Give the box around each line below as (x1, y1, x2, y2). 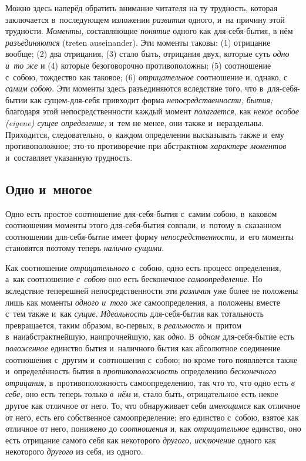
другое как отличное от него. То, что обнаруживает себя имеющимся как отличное (5, 399, 301, 412)
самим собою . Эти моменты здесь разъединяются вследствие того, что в (5, 82, 264, 94)
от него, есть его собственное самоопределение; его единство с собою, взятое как (5, 411, 299, 423)
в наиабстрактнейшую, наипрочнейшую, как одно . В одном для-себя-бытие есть (5, 330, 294, 343)
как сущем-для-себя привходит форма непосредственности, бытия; (30, 93, 273, 106)
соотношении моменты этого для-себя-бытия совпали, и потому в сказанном (5, 219, 281, 231)
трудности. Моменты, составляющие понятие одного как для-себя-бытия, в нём (5, 25, 293, 37)
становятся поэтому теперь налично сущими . (5, 242, 164, 254)
